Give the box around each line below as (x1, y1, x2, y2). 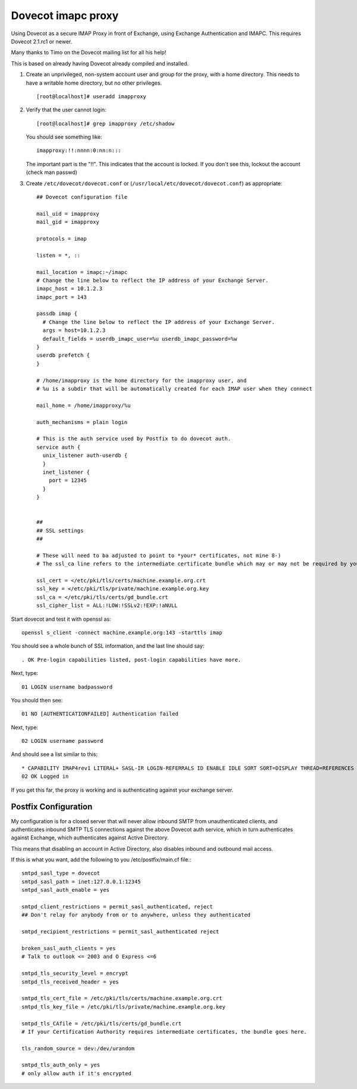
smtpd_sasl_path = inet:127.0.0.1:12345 (21, 878, 141, 885)
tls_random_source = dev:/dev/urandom (21, 1045, 135, 1051)
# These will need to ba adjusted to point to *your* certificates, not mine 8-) (36, 552, 281, 559)
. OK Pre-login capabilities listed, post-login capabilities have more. (21, 656, 242, 663)
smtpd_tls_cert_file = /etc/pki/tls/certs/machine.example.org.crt (21, 995, 223, 1002)
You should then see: (11, 696, 63, 704)
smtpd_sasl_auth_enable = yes (21, 886, 110, 894)
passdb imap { (36, 310, 77, 317)
